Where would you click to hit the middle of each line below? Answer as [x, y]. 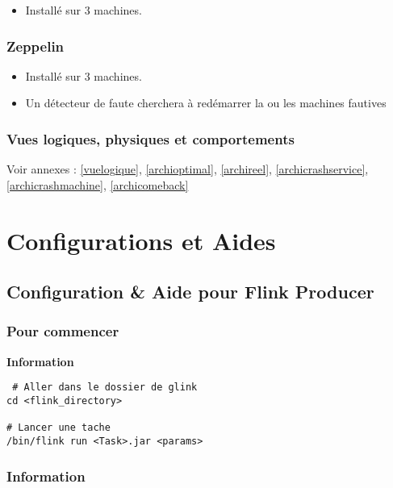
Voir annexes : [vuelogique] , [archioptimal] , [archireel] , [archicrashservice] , [188, 169]
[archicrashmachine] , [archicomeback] [98, 184]
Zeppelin [36, 46]
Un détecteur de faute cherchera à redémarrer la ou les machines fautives [206, 103]
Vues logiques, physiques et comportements [151, 138]
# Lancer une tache [59, 428]
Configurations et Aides [141, 240]
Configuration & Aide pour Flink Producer [190, 292]
